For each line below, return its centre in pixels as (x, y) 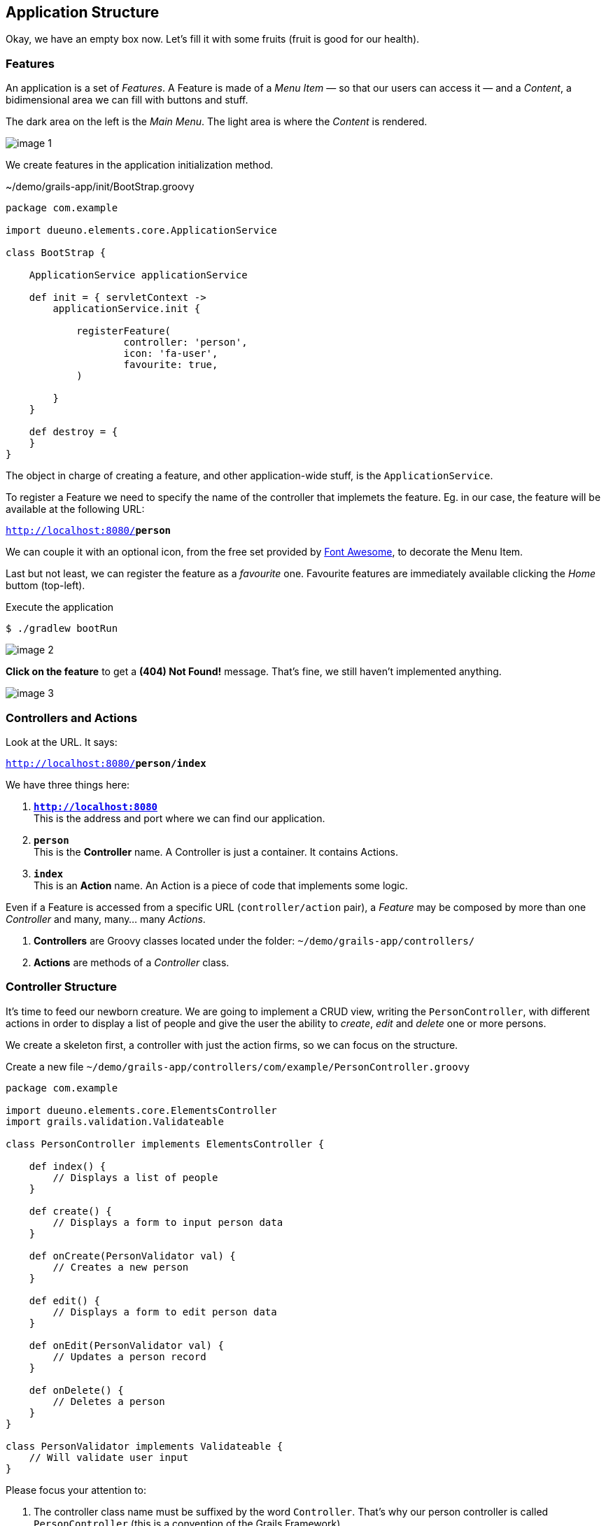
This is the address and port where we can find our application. (179, 818)
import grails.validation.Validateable (115, 1121)
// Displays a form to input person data (168, 1222)
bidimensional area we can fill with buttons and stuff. (127, 100)
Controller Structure (62, 987)
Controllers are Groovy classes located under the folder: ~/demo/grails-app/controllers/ (254, 940)
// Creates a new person (121, 1267)
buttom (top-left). (45, 586)
